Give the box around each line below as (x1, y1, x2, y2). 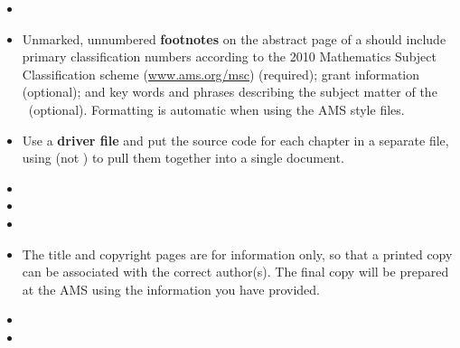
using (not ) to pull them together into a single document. (22, 148, 344, 167)
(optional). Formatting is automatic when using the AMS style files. (28, 99, 405, 118)
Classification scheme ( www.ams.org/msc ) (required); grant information (22, 64, 420, 83)
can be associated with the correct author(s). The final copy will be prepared (22, 262, 449, 281)
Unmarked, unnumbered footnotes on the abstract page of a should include (22, 29, 446, 48)
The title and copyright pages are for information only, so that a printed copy (22, 244, 453, 263)
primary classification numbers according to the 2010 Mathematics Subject (22, 47, 437, 66)
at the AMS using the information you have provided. (22, 279, 320, 298)
